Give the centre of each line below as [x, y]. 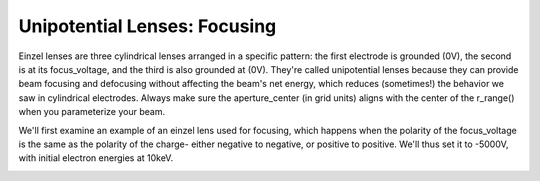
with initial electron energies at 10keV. [96, 158]
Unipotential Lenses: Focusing [147, 26]
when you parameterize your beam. [91, 112]
